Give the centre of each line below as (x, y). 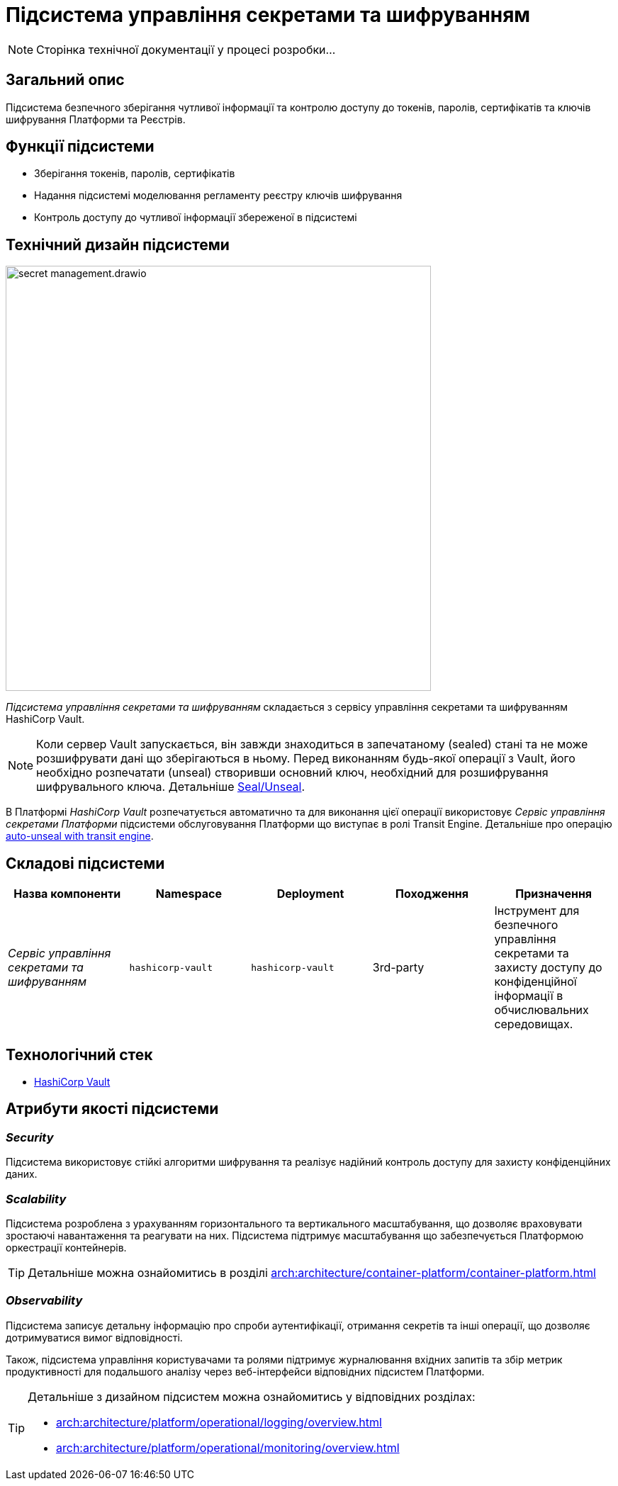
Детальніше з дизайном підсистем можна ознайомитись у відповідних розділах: (252, 1396)
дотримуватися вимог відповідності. (94, 1337)
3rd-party (398, 968)
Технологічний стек (79, 1054)
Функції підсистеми (80, 147)
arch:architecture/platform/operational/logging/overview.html (219, 1422)
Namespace (189, 894)
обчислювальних (541, 1010)
